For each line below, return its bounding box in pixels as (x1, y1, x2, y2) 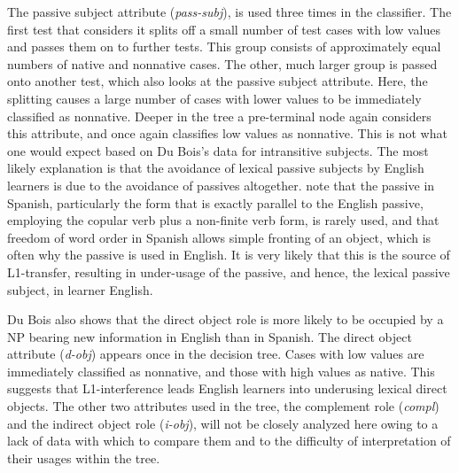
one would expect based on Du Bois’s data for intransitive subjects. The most (7, 141, 429, 159)
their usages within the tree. (7, 448, 160, 467)
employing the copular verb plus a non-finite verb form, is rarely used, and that (7, 211, 440, 229)
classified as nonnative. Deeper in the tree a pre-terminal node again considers (7, 106, 432, 125)
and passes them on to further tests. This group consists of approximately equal (7, 37, 441, 56)
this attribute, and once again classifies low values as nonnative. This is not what (7, 124, 447, 143)
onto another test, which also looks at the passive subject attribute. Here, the (7, 72, 428, 90)
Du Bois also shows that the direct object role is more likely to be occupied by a (7, 310, 444, 329)
